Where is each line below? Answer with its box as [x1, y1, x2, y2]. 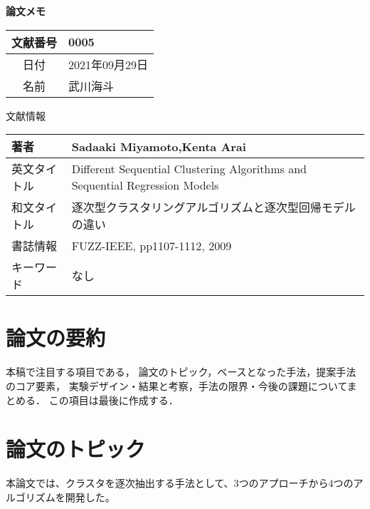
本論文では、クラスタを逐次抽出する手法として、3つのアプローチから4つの [6, 475, 354, 490]
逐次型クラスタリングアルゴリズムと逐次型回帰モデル [71, 199, 356, 216]
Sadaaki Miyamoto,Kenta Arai [71, 138, 246, 155]
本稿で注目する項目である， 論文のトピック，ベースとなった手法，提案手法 [6, 364, 356, 379]
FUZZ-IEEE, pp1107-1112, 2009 [71, 237, 232, 254]
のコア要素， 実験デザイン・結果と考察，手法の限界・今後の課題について [6, 378, 347, 393]
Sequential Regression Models [71, 177, 219, 194]
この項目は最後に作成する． [48, 392, 179, 407]
